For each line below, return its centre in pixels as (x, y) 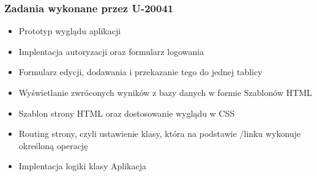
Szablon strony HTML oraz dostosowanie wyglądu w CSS (127, 113)
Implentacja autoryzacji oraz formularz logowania (111, 51)
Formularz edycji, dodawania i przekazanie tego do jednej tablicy (140, 72)
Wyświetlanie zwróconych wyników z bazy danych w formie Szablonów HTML (165, 92)
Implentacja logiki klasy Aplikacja (82, 166)
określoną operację (53, 145)
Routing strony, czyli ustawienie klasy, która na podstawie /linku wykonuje (160, 134)
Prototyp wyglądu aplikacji (70, 31)
